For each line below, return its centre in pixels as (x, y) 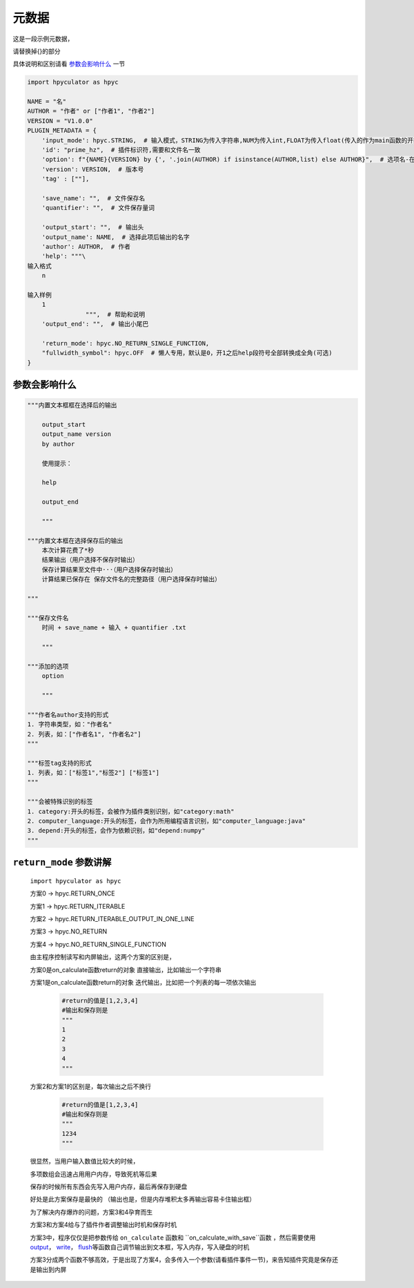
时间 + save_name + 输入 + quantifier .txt (114, 628)
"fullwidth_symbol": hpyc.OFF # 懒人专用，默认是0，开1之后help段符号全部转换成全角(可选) (187, 353)
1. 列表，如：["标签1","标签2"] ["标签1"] (93, 773)
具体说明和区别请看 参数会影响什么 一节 (69, 64)
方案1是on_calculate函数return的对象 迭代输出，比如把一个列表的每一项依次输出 (143, 982)
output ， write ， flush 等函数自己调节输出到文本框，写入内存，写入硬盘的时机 (140, 1247)
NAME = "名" (47, 102)
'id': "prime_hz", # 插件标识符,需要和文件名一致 (121, 150)
